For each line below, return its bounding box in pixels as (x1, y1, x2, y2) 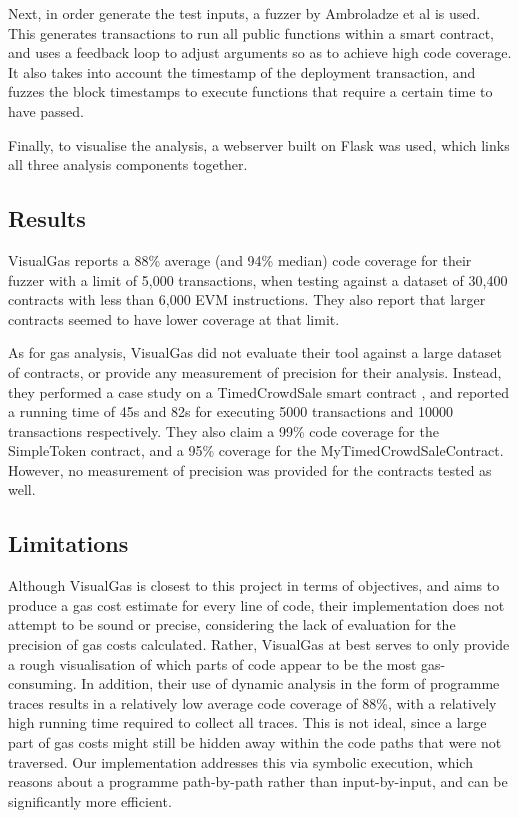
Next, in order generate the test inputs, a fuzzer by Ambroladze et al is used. (8, 3, 481, 23)
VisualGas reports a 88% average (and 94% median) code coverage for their (8, 249, 472, 270)
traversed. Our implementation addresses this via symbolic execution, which (8, 751, 473, 772)
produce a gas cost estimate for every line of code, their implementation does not (8, 594, 505, 615)
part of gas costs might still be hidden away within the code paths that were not (8, 732, 502, 753)
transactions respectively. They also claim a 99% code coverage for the (8, 420, 439, 441)
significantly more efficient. (8, 790, 172, 811)
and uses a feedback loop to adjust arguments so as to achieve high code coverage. (8, 42, 512, 63)
